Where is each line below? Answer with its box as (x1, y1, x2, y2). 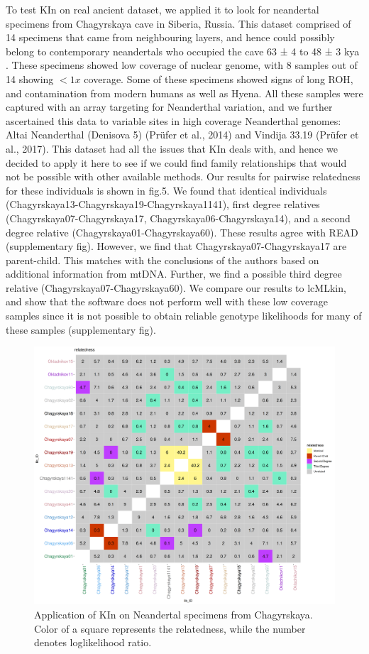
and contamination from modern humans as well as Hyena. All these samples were (6, 85, 363, 100)
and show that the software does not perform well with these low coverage (6, 294, 328, 309)
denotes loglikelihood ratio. (34, 635, 152, 650)
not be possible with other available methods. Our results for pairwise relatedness (6, 169, 360, 184)
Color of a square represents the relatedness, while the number (34, 621, 306, 636)
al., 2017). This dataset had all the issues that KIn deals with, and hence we (6, 141, 338, 156)
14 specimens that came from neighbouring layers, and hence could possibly (6, 30, 335, 45)
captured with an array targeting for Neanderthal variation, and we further (6, 99, 333, 114)
